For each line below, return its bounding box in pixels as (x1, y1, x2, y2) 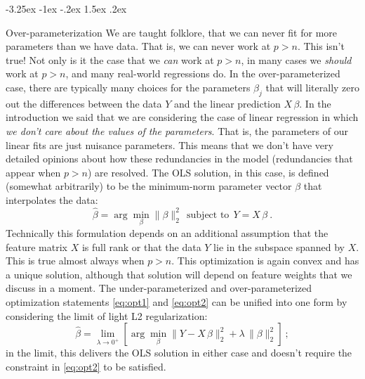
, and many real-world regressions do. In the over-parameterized (65, 66, 340, 81)
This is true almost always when (6, 253, 145, 268)
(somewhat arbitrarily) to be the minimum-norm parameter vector (6, 179, 292, 193)
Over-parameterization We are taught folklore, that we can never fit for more (6, 25, 338, 39)
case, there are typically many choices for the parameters (6, 79, 251, 94)
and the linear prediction (174, 96, 281, 110)
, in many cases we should (241, 52, 352, 67)
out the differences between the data (6, 96, 162, 110)
